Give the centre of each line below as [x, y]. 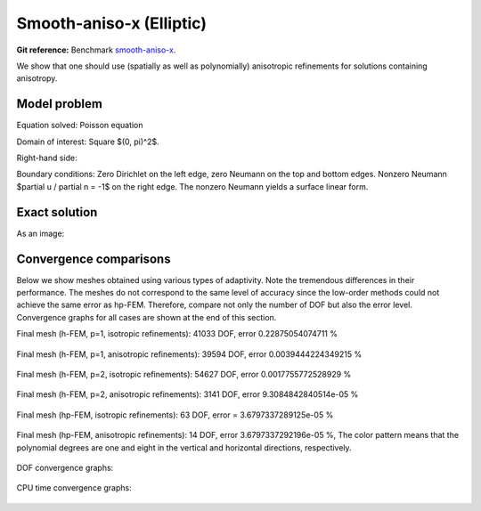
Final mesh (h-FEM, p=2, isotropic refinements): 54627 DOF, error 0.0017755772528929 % [184, 374]
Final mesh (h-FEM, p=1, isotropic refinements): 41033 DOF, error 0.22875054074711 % [177, 334]
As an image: [41, 233]
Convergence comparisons [94, 259]
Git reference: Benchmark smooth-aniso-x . [96, 50]
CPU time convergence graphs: [74, 488]
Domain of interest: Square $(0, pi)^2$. [88, 142]
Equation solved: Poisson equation [80, 126]
